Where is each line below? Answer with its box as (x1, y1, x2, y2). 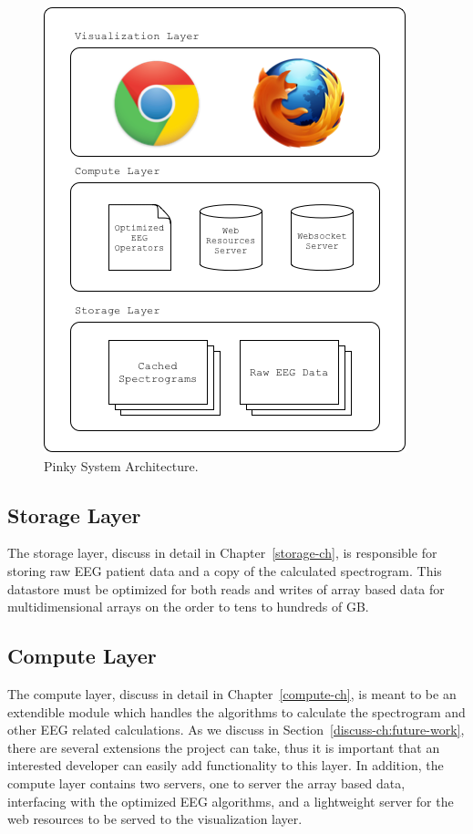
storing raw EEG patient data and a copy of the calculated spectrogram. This (7, 561, 442, 580)
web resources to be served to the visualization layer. (7, 809, 303, 829)
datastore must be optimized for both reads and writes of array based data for (7, 579, 445, 598)
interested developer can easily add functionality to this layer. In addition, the (7, 756, 444, 775)
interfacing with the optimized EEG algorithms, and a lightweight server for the (7, 791, 454, 810)
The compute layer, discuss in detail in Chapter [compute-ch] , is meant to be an (7, 684, 457, 703)
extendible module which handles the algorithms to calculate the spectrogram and (7, 702, 466, 721)
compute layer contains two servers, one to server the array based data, (7, 773, 406, 792)
